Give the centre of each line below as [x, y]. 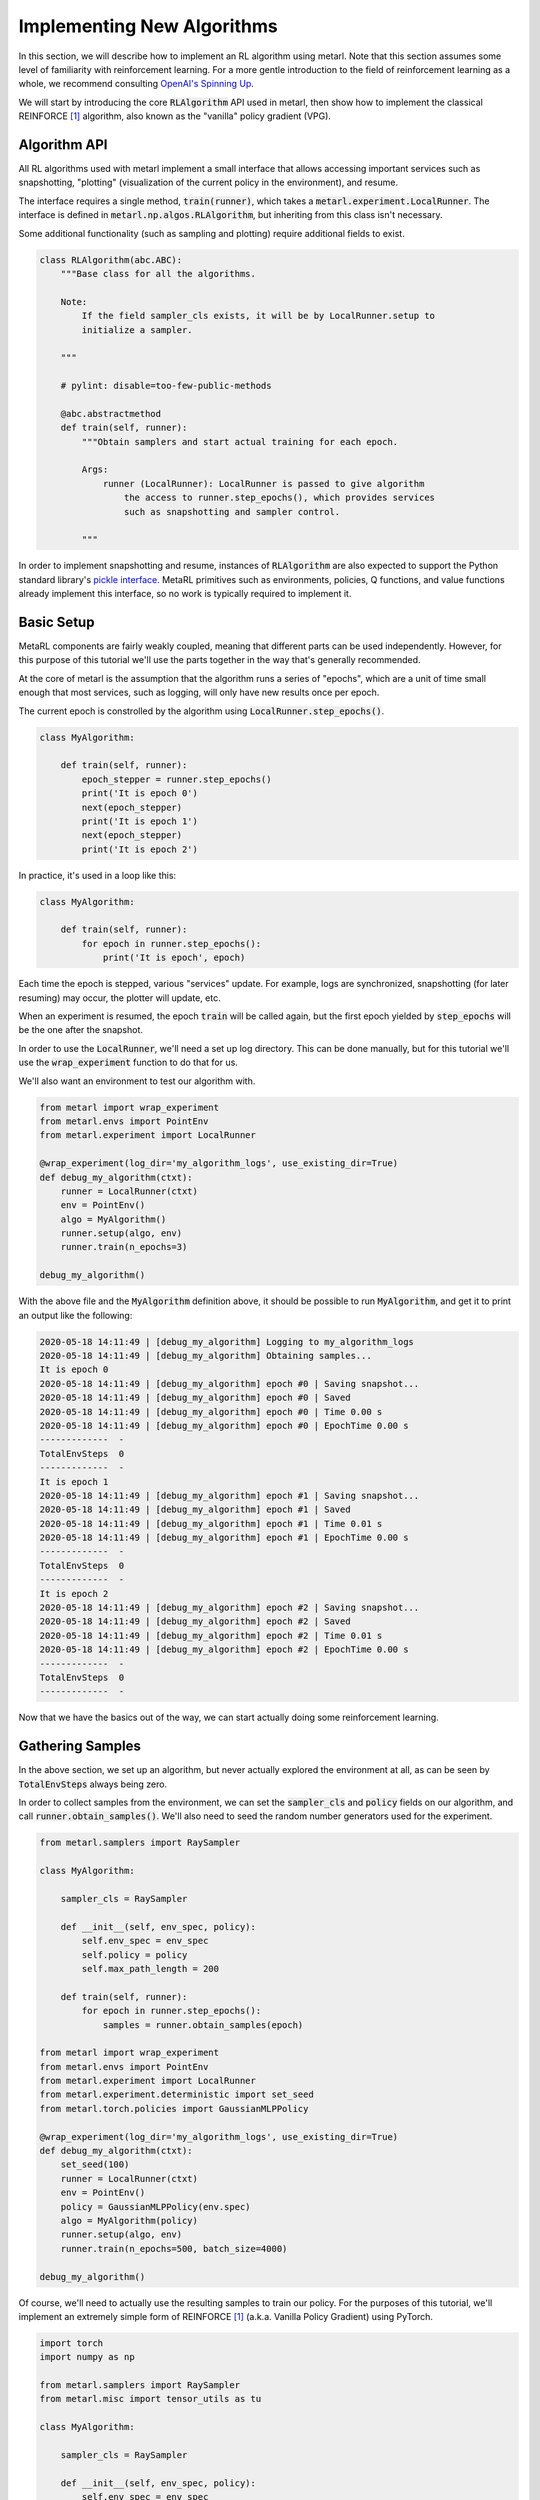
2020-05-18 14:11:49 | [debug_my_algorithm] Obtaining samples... [205, 1355]
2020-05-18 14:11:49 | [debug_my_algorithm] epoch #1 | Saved [195, 1509]
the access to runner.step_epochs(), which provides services [279, 498]
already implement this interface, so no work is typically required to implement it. [185, 594]
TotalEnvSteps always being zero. [93, 1784]
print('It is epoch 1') [140, 821]
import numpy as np [87, 2357]
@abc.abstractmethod [111, 413]
